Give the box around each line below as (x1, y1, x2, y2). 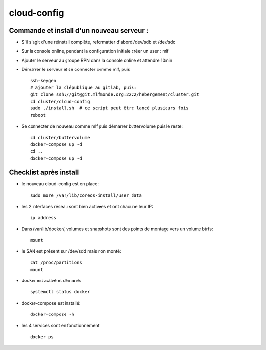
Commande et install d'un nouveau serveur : (9, 26, 149, 35)
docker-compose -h (30, 312, 75, 317)
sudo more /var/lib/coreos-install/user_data (30, 192, 142, 198)
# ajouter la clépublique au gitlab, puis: (30, 85, 137, 91)
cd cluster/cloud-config (30, 99, 90, 104)
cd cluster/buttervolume (30, 135, 90, 140)
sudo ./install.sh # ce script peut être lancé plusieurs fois (30, 105, 189, 111)
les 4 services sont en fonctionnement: (21, 322, 101, 328)
